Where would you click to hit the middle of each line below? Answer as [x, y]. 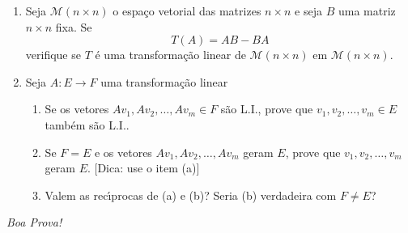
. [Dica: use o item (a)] [143, 168]
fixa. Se [74, 26]
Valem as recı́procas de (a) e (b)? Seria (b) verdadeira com [191, 195]
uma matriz [367, 11]
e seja [308, 11]
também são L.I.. [87, 124]
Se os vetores [77, 109]
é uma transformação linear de [170, 55]
